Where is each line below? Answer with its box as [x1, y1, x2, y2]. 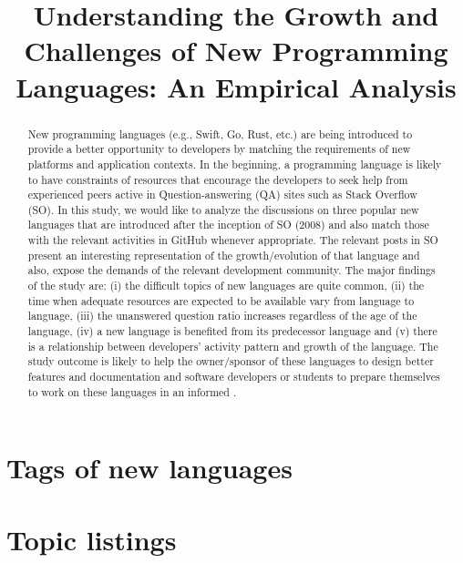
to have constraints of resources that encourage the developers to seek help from [27, 171, 408, 187]
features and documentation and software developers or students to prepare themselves [27, 369, 440, 384]
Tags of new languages [6, 449, 293, 486]
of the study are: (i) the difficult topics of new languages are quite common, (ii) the [27, 278, 425, 293]
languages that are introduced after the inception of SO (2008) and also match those [27, 217, 429, 232]
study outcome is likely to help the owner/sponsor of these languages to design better [27, 353, 434, 369]
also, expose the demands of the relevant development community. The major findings [27, 262, 436, 278]
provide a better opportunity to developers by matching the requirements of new [27, 141, 411, 157]
